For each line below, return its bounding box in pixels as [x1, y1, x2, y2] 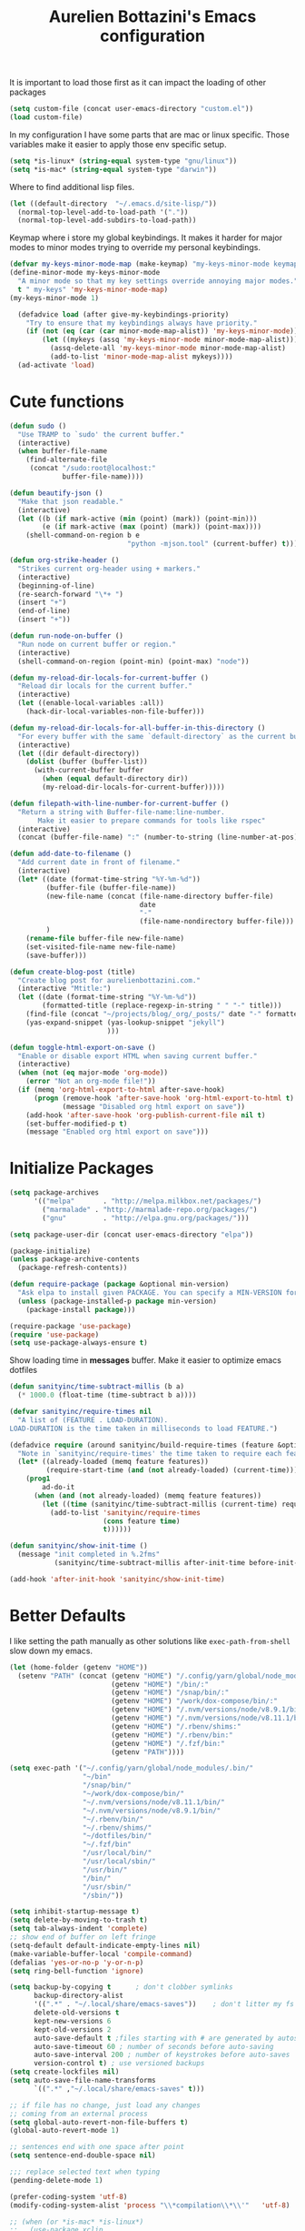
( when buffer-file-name [17, 447, 107, 456]
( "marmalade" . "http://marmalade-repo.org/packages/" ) [42, 1205, 258, 1214]
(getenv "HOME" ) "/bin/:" [110, 1680, 209, 1689]
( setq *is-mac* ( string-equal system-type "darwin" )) [9, 165, 218, 174]
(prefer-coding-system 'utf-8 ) [9, 2192, 128, 2201]
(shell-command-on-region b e [25, 530, 141, 540]
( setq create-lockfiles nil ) [9, 2067, 120, 2076]
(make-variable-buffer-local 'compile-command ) [9, 1949, 193, 1958]
